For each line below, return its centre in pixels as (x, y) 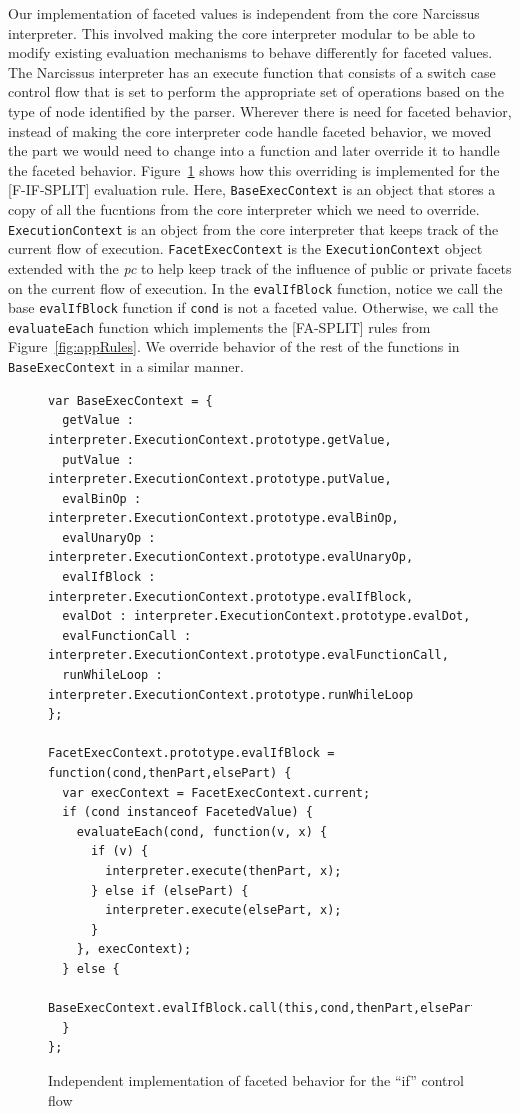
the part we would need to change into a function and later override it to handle (254, 150)
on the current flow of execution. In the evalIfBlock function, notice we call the (255, 287)
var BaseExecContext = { (130, 400)
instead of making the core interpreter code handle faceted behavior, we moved (250, 130)
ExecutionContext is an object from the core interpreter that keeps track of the (253, 228)
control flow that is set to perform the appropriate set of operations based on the (256, 91)
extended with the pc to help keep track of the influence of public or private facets (260, 267)
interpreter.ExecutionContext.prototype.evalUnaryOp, (231, 557)
